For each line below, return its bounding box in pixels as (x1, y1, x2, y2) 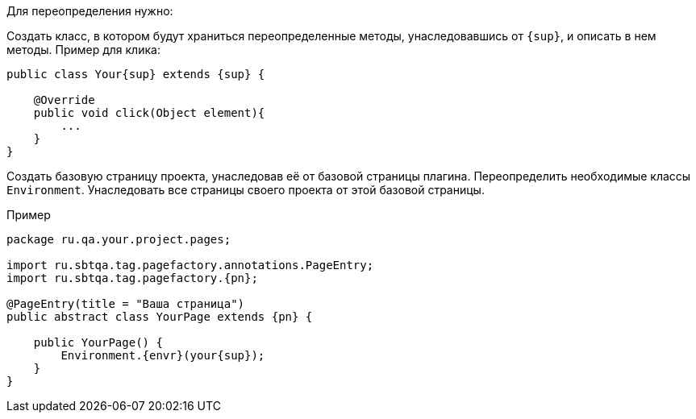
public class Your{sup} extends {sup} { (6, 68, 265, 81)
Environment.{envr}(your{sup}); (60, 349, 265, 362)
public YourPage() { (33, 336, 163, 349)
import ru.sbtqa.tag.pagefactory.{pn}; (6, 272, 258, 284)
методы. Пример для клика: (6, 43, 160, 56)
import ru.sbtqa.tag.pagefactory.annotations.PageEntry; (6, 259, 374, 272)
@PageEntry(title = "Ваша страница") (6, 297, 245, 310)
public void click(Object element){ (33, 106, 265, 119)
